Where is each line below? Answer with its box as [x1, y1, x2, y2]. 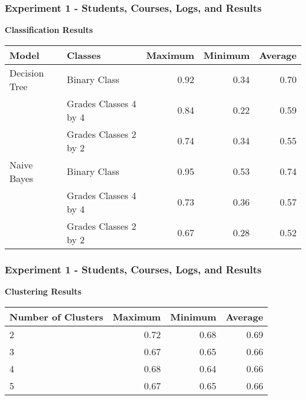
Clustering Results [5, 285, 82, 297]
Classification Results [5, 24, 93, 36]
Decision [9, 65, 44, 80]
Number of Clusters [9, 309, 104, 323]
